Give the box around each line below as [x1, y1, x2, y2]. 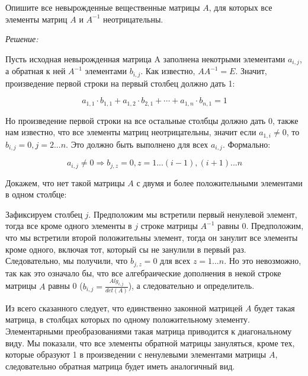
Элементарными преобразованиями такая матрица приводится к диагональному [5, 325, 292, 337]
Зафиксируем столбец [5, 208, 82, 220]
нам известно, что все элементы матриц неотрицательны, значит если [5, 126, 256, 138]
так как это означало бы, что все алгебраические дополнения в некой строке [5, 266, 281, 279]
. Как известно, [140, 65, 195, 77]
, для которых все [208, 1, 272, 13]
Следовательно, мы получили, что [5, 254, 128, 267]
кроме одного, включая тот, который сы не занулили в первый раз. [5, 243, 246, 255]
